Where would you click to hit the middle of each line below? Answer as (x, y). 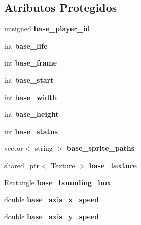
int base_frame (31, 63)
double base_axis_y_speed (52, 216)
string (44, 148)
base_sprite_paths (101, 148)
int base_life (26, 45)
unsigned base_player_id (47, 29)
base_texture (113, 165)
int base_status (31, 131)
